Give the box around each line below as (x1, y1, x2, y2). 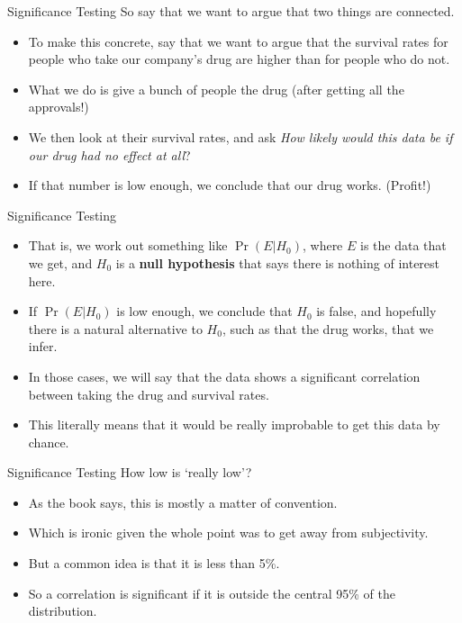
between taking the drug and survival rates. (28, 384, 269, 403)
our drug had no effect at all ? (28, 145, 191, 164)
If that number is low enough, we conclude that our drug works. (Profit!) (28, 176, 431, 194)
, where (302, 236, 343, 255)
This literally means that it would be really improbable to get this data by (28, 415, 440, 434)
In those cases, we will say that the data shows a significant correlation (28, 366, 421, 385)
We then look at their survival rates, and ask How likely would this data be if (28, 127, 453, 146)
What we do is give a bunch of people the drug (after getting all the (28, 79, 404, 98)
